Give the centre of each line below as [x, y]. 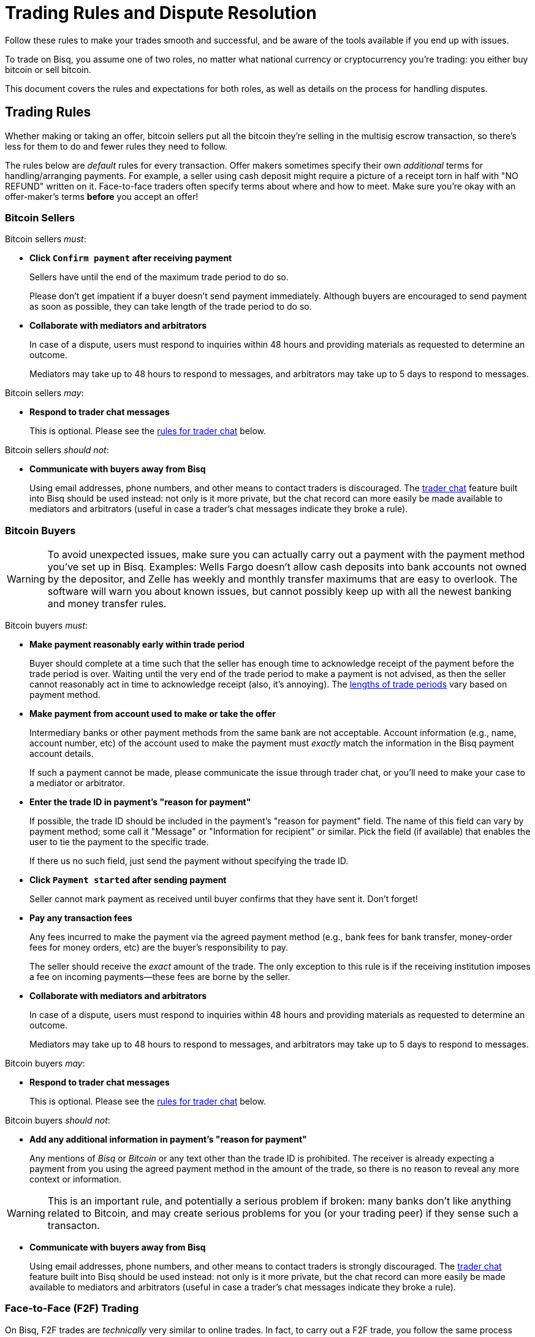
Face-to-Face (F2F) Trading [72, 1308]
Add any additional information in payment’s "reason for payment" [168, 1140]
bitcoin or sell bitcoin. [48, 69]
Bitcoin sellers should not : [57, 450]
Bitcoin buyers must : [46, 626]
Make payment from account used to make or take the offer [153, 714]
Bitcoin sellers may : [44, 393]
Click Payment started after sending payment [128, 880]
